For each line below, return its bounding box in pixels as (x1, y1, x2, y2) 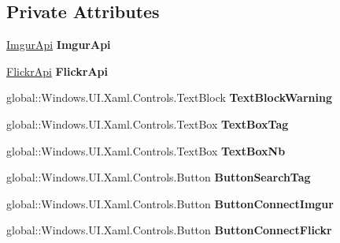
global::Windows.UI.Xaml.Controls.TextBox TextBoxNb (6, 142, 286, 159)
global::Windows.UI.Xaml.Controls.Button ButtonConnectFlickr (6, 222, 332, 238)
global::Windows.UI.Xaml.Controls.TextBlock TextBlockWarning (6, 89, 332, 106)
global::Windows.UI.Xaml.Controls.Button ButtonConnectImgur (6, 195, 334, 211)
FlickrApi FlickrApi (6, 62, 108, 79)
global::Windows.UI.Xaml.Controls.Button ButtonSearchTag (6, 169, 311, 185)
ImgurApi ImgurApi (6, 36, 111, 53)
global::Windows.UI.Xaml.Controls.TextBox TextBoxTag (6, 115, 289, 132)
